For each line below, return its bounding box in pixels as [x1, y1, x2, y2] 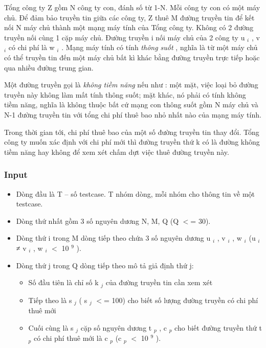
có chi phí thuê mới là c [33, 333, 108, 343]
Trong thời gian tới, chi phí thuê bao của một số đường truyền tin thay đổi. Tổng [4, 126, 259, 137]
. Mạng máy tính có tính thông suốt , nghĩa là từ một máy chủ [61, 42, 258, 53]
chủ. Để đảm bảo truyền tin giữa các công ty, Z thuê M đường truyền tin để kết [4, 12, 255, 22]
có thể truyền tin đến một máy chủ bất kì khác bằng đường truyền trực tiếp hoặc [4, 52, 260, 62]
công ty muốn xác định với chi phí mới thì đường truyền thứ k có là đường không [4, 136, 260, 147]
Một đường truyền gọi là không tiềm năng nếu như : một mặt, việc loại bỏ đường [4, 79, 258, 90]
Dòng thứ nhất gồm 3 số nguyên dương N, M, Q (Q [16, 215, 179, 226]
